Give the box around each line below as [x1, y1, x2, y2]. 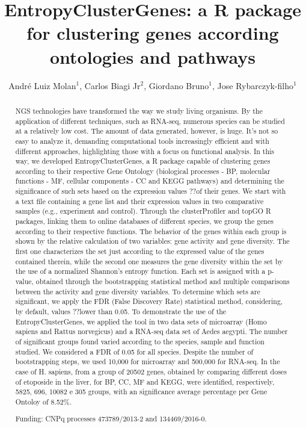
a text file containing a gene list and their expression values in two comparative [15, 196, 264, 206]
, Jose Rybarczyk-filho [212, 79, 294, 91]
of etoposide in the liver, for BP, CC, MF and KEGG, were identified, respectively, [15, 376, 275, 386]
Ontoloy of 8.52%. [15, 396, 72, 406]
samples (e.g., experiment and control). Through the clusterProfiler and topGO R [15, 206, 271, 216]
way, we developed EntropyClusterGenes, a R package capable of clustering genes [15, 156, 271, 166]
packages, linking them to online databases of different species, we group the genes [15, 216, 274, 226]
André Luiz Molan [8, 79, 76, 91]
